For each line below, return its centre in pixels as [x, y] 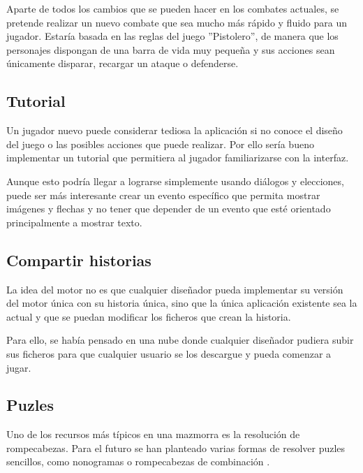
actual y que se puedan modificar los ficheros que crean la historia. [149, 316]
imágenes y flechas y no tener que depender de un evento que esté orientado [169, 209]
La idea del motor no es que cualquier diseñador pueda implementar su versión [175, 289]
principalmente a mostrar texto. [74, 222]
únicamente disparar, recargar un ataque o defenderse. [123, 63]
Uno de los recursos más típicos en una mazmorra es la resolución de [153, 434]
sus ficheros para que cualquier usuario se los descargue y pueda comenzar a [169, 353]
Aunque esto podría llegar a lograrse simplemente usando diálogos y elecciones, [175, 181]
